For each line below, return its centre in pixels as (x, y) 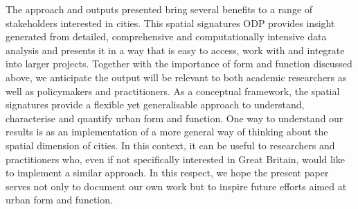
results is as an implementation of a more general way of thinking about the (167, 132)
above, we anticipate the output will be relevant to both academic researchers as (176, 77)
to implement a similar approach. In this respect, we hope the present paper (167, 173)
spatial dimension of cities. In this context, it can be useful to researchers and (170, 145)
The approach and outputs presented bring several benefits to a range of (159, 9)
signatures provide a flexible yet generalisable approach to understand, (155, 104)
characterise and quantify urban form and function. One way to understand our (174, 118)
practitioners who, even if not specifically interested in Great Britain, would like (175, 159)
